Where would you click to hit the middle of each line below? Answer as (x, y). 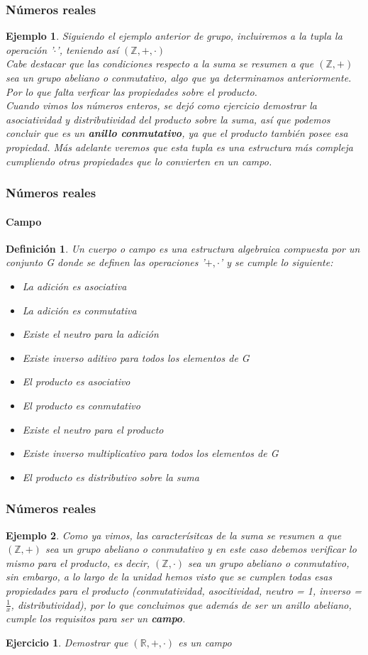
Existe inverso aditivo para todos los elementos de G (136, 357)
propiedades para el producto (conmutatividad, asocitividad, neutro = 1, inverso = (184, 590)
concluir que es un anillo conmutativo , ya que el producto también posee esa (177, 133)
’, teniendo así (88, 49)
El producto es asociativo (76, 381)
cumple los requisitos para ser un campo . (96, 618)
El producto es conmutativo (81, 405)
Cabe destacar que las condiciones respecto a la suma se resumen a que (160, 64)
